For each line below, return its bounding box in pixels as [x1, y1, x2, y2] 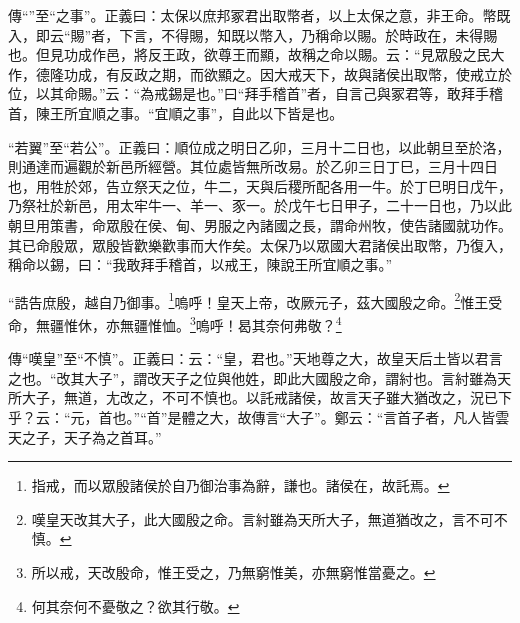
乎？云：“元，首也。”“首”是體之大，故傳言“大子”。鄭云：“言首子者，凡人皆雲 [8, 407, 510, 427]
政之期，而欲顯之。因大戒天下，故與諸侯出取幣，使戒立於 [133, 63, 512, 84]
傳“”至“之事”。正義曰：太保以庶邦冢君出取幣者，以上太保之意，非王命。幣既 [8, 5, 511, 25]
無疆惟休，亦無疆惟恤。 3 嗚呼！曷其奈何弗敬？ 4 [35, 311, 342, 335]
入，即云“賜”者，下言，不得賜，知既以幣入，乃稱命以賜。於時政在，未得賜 [8, 24, 498, 45]
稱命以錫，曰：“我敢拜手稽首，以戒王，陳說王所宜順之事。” [8, 254, 393, 275]
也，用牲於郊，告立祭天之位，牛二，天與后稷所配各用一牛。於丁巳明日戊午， [8, 175, 512, 196]
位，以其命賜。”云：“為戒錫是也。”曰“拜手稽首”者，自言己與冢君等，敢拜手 [8, 83, 490, 104]
